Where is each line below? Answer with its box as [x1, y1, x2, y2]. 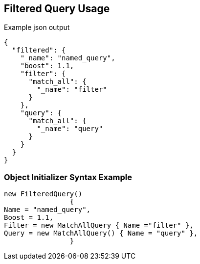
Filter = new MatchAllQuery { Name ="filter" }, [4, 221, 194, 230]
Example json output [4, 23, 70, 32]
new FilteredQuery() [4, 190, 83, 198]
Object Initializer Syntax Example [4, 172, 132, 182]
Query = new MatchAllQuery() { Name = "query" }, [4, 229, 198, 238]
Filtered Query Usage [4, 2, 110, 15]
